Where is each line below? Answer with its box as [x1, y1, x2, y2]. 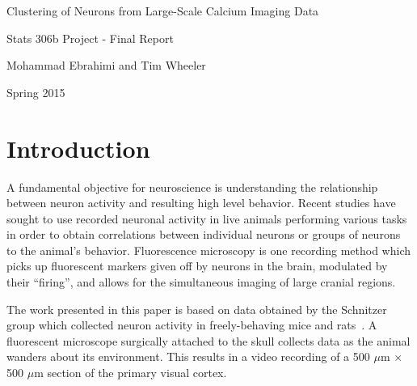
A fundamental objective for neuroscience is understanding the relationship [6, 178, 378, 195]
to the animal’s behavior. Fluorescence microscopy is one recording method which [6, 241, 411, 258]
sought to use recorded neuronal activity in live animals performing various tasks [6, 210, 407, 227]
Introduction [6, 131, 150, 164]
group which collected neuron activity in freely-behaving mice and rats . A [6, 316, 377, 333]
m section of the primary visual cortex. [34, 364, 227, 381]
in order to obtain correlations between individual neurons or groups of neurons [6, 226, 401, 243]
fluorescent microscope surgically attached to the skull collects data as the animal [6, 332, 411, 349]
